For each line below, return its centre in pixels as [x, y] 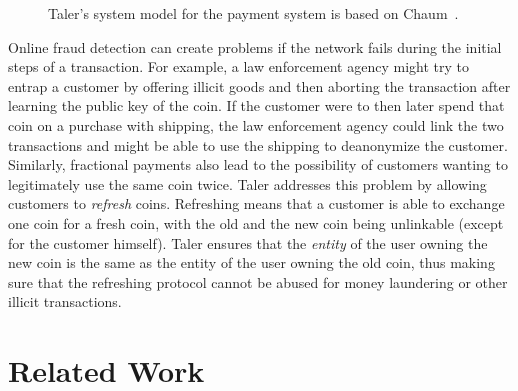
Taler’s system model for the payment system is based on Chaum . [253, 13]
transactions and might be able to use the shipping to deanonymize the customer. [258, 144]
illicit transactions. [65, 301]
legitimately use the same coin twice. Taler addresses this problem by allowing [247, 183]
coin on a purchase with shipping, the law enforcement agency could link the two [256, 124]
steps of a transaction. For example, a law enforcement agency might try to [238, 66]
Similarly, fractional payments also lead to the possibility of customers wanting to [258, 164]
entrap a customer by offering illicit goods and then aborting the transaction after [259, 85]
